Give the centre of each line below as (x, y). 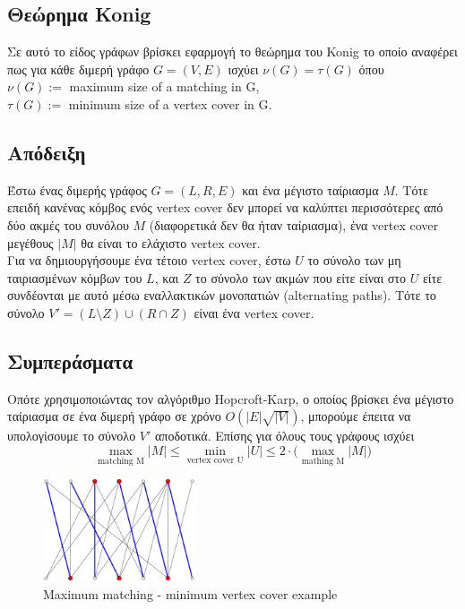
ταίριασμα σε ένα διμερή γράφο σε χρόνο (114, 416)
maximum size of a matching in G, (164, 86)
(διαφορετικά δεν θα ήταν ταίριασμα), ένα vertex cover (294, 224)
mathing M (323, 461)
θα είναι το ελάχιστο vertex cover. (171, 242)
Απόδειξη (47, 152)
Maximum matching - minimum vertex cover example (190, 594)
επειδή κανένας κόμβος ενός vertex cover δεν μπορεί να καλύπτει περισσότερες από (225, 207)
